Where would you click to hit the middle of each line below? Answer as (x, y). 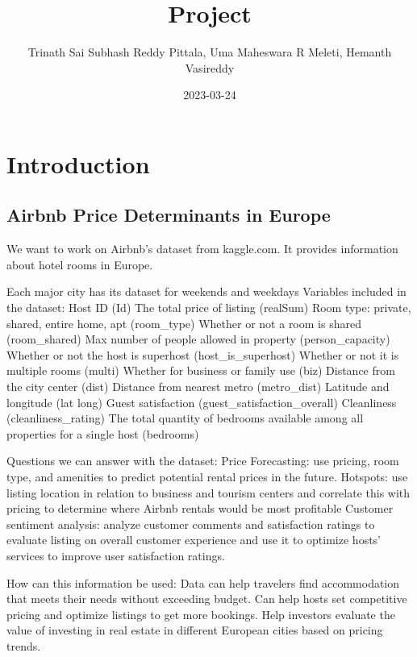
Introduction (78, 163)
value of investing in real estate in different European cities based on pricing (195, 630)
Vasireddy (210, 67)
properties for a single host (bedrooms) (103, 433)
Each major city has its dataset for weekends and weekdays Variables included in (206, 291)
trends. (24, 645)
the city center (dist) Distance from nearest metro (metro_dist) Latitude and (198, 387)
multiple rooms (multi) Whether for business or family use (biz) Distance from (201, 370)
